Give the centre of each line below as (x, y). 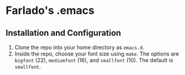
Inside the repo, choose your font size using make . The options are (97, 54)
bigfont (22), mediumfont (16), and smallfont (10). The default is (94, 60)
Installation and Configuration (63, 33)
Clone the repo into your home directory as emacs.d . (79, 47)
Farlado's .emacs (50, 11)
